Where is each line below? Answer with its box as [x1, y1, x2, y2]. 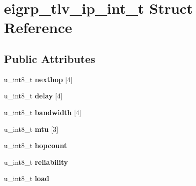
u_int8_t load [4, 173, 49, 184]
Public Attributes [4, 51, 96, 66]
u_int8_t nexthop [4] [4, 74, 73, 84]
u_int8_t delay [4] [4, 91, 63, 101]
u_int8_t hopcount [4, 140, 67, 151]
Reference [4, 17, 72, 37]
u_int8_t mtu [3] [4, 124, 59, 134]
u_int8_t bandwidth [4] [4, 107, 81, 117]
